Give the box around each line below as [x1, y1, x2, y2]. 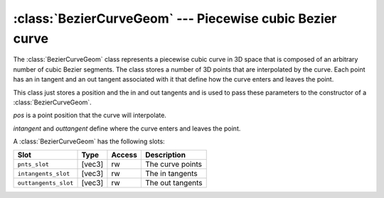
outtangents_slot [17, 179, 74, 187]
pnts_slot [17, 160, 50, 168]
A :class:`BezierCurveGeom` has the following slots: [13, 137, 165, 145]
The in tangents [144, 169, 198, 179]
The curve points [144, 160, 203, 170]
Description [144, 150, 186, 160]
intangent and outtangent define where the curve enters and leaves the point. [13, 124, 241, 133]
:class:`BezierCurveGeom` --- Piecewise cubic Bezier [13, 11, 337, 26]
